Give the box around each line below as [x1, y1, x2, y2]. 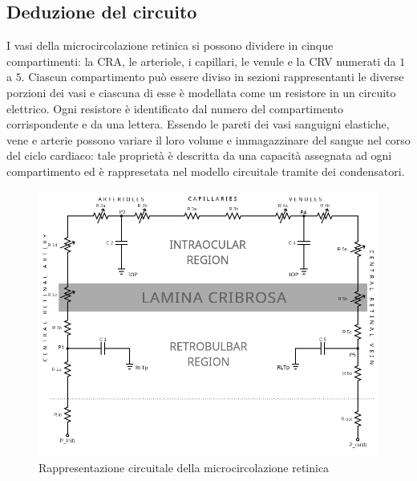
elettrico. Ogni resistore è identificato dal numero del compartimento [6, 100, 343, 116]
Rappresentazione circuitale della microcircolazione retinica [38, 459, 330, 476]
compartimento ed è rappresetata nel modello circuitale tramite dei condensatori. [6, 162, 405, 179]
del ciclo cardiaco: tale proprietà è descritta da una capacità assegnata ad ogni [6, 147, 392, 164]
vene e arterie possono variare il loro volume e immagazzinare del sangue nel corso [6, 131, 411, 148]
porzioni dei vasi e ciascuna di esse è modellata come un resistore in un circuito [6, 84, 396, 100]
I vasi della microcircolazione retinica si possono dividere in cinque [6, 37, 334, 54]
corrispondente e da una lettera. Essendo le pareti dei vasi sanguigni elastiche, [6, 116, 390, 132]
